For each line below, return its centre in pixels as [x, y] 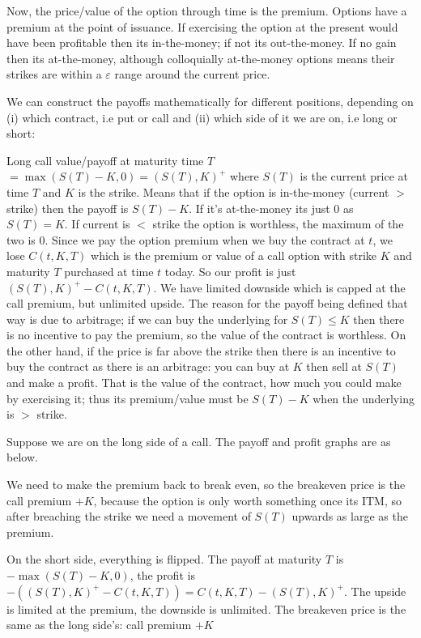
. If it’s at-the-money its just [259, 208]
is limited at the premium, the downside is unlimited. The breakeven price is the [206, 608]
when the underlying [364, 398]
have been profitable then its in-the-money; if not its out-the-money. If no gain [202, 43]
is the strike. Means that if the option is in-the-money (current [234, 191]
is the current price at [354, 176]
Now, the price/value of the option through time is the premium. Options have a [207, 11]
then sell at [334, 366]
